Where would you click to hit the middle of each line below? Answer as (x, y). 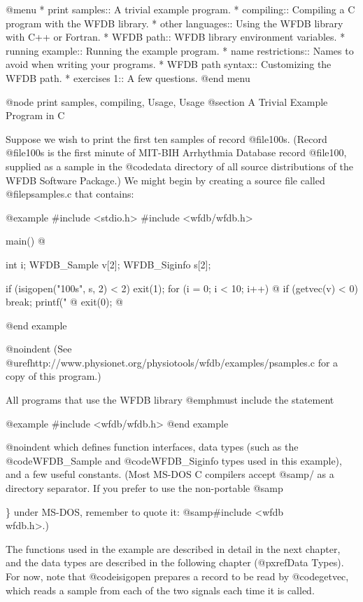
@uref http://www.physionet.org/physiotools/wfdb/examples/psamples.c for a (172, 362)
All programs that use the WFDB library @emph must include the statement (170, 400)
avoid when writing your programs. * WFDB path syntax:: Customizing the (169, 64)
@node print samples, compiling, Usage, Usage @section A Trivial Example (167, 101)
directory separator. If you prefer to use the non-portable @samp (144, 488)
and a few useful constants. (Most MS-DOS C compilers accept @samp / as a (170, 474)
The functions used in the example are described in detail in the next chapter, (173, 548)
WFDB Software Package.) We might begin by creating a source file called (165, 180)
